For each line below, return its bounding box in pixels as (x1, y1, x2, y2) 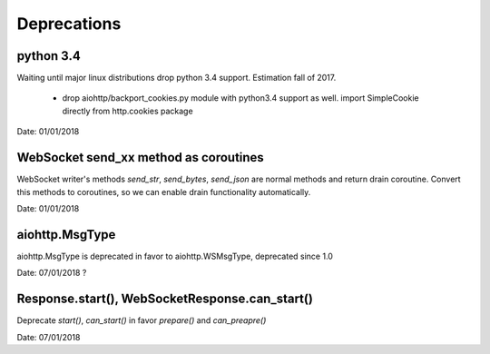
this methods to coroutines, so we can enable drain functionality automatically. (16, 186, 311, 197)
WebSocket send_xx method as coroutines (16, 150, 265, 165)
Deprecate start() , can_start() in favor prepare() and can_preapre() (16, 315, 267, 326)
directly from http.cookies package (62, 105, 194, 116)
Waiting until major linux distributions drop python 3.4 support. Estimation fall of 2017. (16, 73, 337, 84)
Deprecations (16, 14, 122, 34)
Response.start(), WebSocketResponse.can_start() (16, 291, 313, 307)
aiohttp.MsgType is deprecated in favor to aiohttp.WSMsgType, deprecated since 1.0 (16, 251, 333, 261)
